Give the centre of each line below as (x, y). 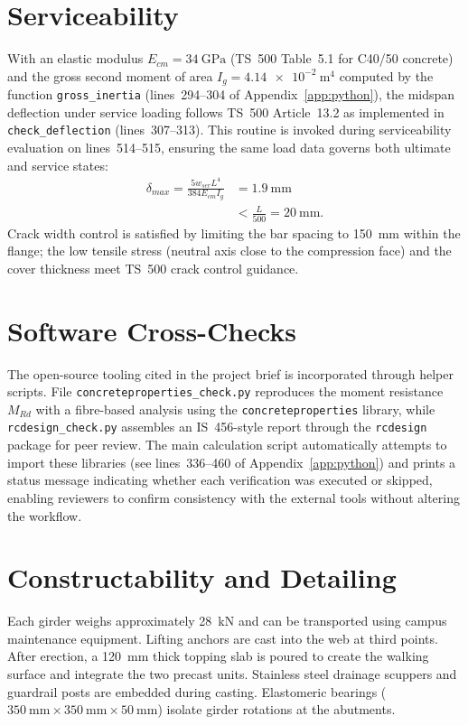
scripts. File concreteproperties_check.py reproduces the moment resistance (225, 391)
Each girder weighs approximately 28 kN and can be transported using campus (227, 621)
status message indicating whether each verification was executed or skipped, (220, 480)
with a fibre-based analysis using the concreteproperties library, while (235, 409)
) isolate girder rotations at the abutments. (276, 709)
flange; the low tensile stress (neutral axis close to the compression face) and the (229, 251)
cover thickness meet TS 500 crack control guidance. (153, 268)
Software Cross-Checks (152, 330)
